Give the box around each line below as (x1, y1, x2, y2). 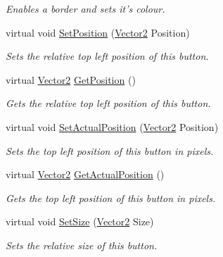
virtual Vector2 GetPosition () (6, 72, 136, 87)
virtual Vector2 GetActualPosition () (6, 167, 165, 182)
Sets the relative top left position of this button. (6, 49, 209, 63)
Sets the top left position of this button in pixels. (6, 143, 214, 158)
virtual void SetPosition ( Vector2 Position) (6, 25, 190, 39)
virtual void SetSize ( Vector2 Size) (6, 214, 154, 229)
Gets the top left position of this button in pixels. (6, 190, 216, 205)
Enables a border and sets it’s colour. (6, 1, 165, 15)
